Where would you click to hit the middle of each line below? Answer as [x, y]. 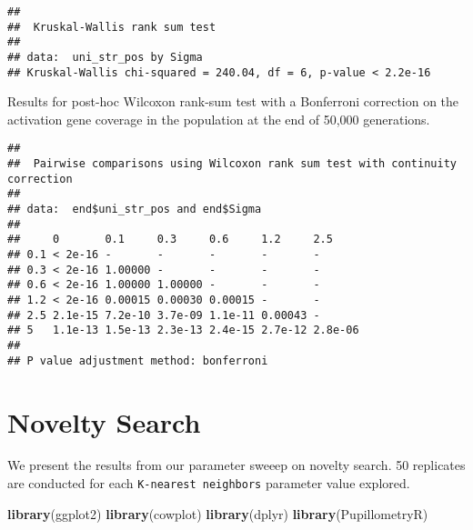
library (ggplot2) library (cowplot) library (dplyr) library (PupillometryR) [218, 513]
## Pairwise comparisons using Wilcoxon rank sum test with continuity [232, 164]
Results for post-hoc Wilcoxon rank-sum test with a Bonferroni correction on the [233, 101]
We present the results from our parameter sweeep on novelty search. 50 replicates [236, 465]
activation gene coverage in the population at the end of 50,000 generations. [219, 119]
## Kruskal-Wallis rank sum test [112, 27]
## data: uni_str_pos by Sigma [105, 57]
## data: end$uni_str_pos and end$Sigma [135, 210]
